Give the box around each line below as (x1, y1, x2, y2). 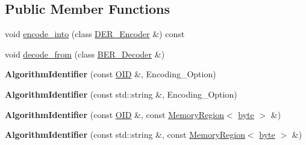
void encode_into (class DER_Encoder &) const (5, 28, 185, 40)
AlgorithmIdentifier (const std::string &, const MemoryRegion (5, 128, 245, 141)
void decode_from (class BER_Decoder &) (5, 47, 165, 60)
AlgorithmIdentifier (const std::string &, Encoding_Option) (5, 87, 237, 100)
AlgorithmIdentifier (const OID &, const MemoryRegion (5, 108, 224, 120)
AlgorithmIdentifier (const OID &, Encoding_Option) (5, 68, 216, 80)
